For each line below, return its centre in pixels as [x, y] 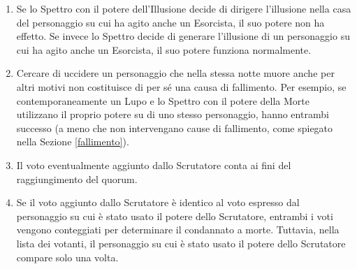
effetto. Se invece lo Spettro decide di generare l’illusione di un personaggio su [183, 36]
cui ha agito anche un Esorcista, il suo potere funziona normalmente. [164, 49]
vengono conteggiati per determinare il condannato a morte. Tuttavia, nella [178, 230]
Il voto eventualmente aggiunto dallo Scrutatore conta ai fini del [154, 165]
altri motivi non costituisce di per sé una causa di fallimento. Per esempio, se [181, 86]
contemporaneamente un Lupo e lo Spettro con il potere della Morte [163, 100]
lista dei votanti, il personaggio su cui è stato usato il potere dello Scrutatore [181, 243]
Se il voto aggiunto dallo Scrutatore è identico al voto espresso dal [158, 202]
